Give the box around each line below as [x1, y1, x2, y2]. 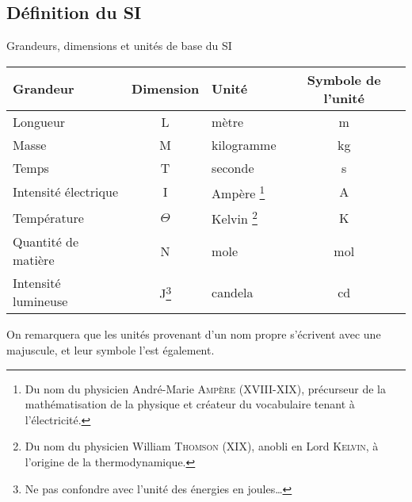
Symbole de [307, 70, 381, 89]
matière [13, 251, 55, 270]
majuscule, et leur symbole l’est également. [6, 342, 215, 358]
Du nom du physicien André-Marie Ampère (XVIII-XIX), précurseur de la [25, 380, 386, 397]
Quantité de [13, 232, 79, 251]
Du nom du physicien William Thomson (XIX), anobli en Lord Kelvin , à [25, 438, 379, 454]
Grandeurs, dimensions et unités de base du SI [6, 37, 232, 54]
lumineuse [13, 292, 68, 311]
